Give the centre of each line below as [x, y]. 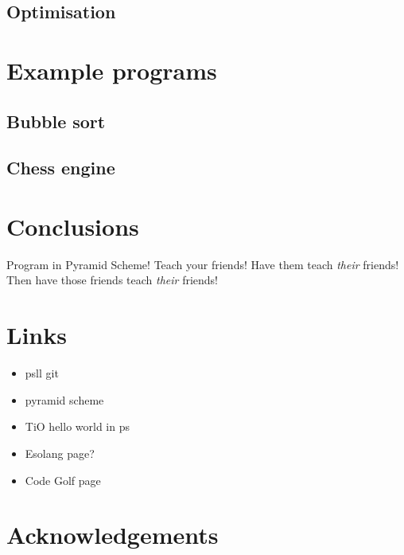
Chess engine [61, 168]
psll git [42, 373]
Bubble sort [56, 121]
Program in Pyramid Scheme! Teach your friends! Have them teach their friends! [203, 264]
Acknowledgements [113, 535]
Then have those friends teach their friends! [112, 280]
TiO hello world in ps [77, 426]
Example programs [112, 70]
